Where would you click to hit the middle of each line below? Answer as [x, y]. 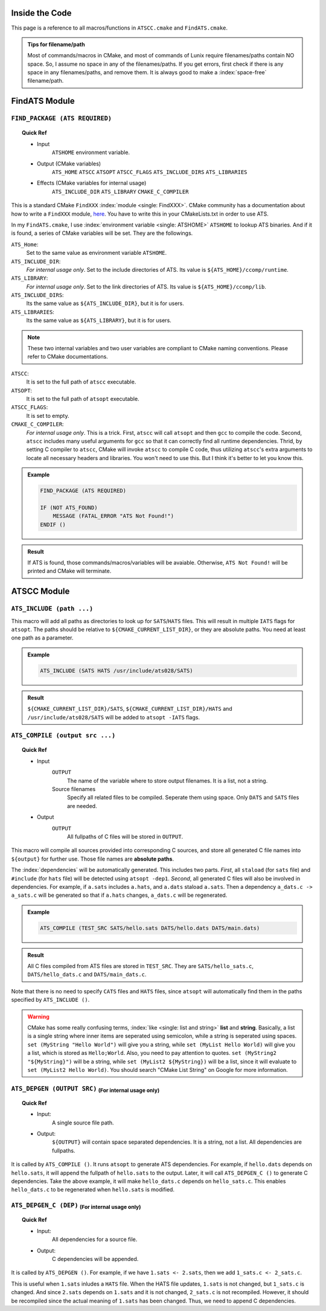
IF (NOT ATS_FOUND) [69, 508]
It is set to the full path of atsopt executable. [83, 399]
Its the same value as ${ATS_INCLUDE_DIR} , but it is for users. [105, 303]
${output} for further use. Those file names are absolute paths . [93, 859]
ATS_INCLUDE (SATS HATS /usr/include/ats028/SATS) [117, 671]
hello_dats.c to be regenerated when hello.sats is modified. [93, 1190]
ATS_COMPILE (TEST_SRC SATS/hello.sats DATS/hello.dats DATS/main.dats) [150, 928]
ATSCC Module [40, 591]
